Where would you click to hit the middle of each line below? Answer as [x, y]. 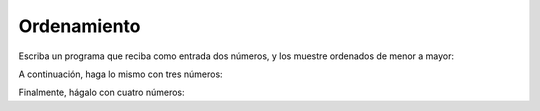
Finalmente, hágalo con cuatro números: [101, 92]
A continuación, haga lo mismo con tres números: [121, 74]
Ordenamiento [79, 26]
